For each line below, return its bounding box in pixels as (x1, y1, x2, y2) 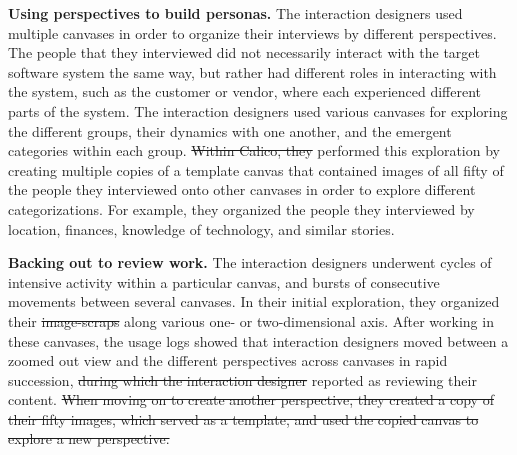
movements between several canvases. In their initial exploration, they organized (8, 291, 500, 312)
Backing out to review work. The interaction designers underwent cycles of (8, 252, 492, 273)
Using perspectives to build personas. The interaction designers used (8, 3, 463, 23)
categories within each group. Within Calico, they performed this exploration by (8, 140, 500, 161)
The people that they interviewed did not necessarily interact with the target (8, 42, 481, 63)
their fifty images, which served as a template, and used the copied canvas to (8, 408, 479, 429)
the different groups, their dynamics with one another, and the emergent (8, 120, 452, 141)
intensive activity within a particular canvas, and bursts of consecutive (8, 271, 440, 292)
